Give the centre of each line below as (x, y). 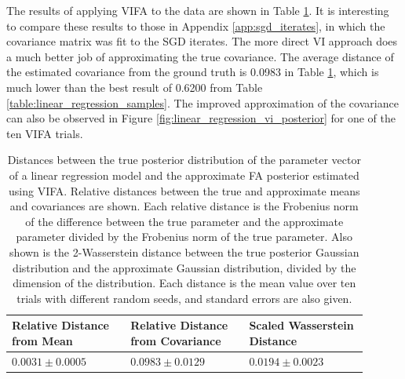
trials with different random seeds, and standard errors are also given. (184, 298)
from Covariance (176, 340)
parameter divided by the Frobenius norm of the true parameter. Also (184, 237)
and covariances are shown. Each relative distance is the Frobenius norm (184, 206)
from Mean (42, 340)
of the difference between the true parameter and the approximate (184, 221)
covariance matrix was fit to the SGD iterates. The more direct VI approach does (202, 41)
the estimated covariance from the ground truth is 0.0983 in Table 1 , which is (193, 72)
